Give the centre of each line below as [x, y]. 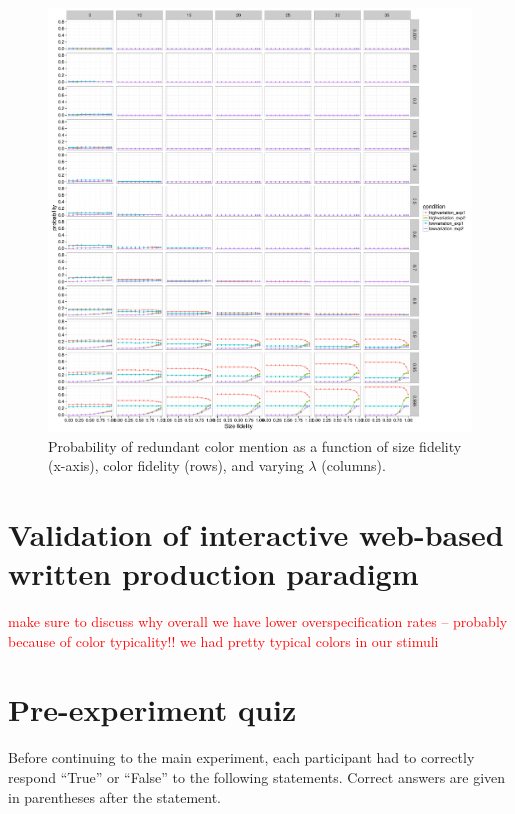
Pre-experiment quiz [152, 709]
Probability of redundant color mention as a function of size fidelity [255, 445]
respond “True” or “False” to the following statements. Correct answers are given [257, 777]
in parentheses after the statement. [115, 796]
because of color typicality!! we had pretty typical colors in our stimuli [223, 640]
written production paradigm [213, 573]
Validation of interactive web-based [256, 533]
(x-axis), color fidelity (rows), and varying [176, 465]
